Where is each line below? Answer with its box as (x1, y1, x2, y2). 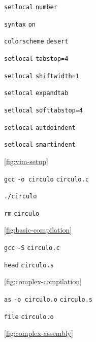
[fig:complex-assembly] (4, 328, 73, 338)
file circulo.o (4, 313, 54, 321)
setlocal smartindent (4, 141, 76, 149)
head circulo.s (4, 261, 54, 269)
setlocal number (4, 4, 57, 11)
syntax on (4, 20, 36, 28)
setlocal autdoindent (4, 124, 76, 131)
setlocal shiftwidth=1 (4, 72, 79, 80)
